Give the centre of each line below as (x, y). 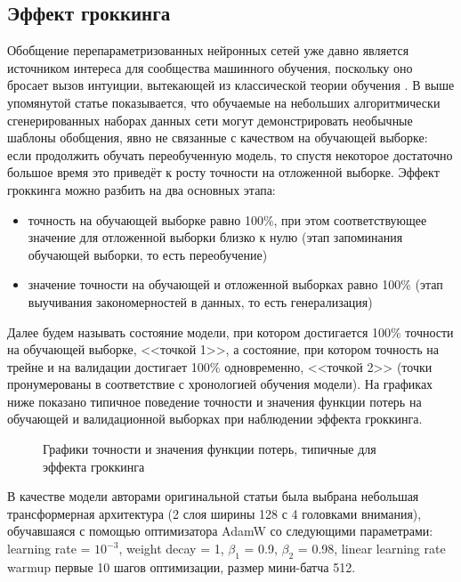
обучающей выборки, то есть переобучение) (148, 254)
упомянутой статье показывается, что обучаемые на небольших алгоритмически (224, 102)
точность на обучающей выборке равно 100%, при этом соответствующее (227, 219)
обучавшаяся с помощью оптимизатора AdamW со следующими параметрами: (220, 531)
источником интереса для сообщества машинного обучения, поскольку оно (210, 67)
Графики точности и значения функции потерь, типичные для (210, 449)
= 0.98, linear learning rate (372, 549)
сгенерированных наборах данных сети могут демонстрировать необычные (210, 120)
